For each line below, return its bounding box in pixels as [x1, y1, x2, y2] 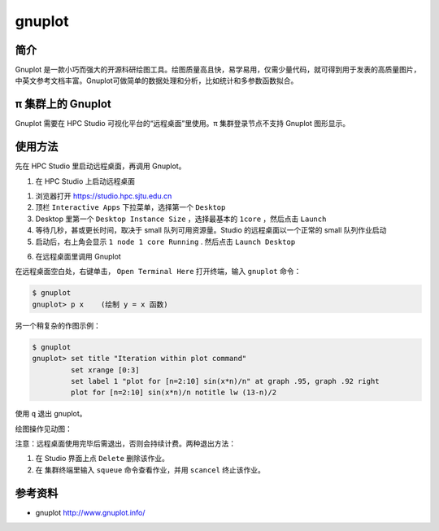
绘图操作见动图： [15, 424, 72, 433]
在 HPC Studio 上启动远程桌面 [35, 176, 136, 186]
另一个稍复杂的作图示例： [15, 320, 101, 330]
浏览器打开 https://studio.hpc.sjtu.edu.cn [35, 191, 172, 201]
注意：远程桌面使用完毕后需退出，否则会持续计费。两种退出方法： [15, 439, 236, 449]
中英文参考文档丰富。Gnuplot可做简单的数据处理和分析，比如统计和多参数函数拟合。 [15, 76, 298, 85]
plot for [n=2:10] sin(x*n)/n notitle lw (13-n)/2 [70, 388, 277, 398]
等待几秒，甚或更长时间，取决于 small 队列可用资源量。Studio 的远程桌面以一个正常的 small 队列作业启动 [35, 225, 387, 235]
